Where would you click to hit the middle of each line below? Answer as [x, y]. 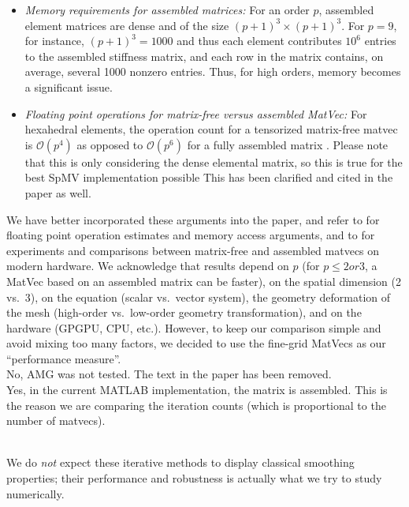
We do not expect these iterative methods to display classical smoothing [180, 462]
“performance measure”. [64, 358]
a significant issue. [69, 86]
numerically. [35, 493]
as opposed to [110, 144]
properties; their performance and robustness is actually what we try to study [194, 478]
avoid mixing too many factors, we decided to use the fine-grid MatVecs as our [196, 343]
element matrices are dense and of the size [127, 25]
